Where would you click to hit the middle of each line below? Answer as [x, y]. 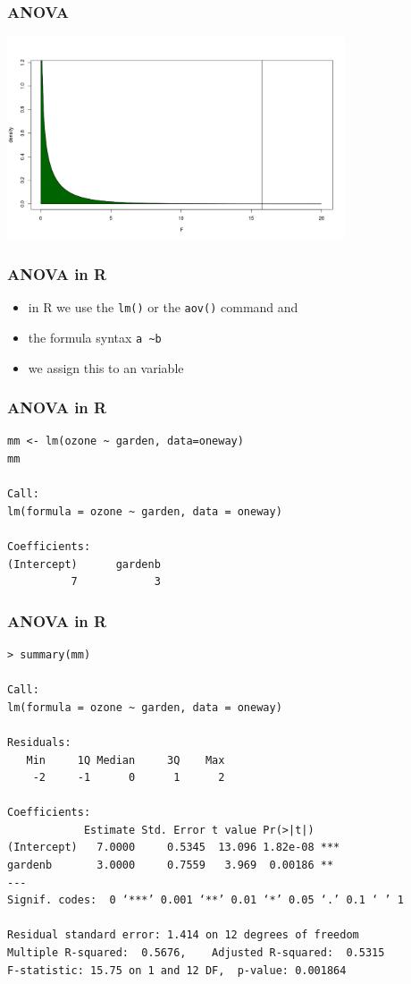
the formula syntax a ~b [95, 337]
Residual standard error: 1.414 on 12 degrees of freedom [183, 935]
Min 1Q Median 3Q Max [126, 760]
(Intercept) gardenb [84, 564]
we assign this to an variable [106, 367]
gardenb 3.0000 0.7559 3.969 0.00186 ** [171, 865]
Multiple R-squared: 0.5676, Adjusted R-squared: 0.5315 [196, 953]
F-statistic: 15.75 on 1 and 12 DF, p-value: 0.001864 [177, 970]
